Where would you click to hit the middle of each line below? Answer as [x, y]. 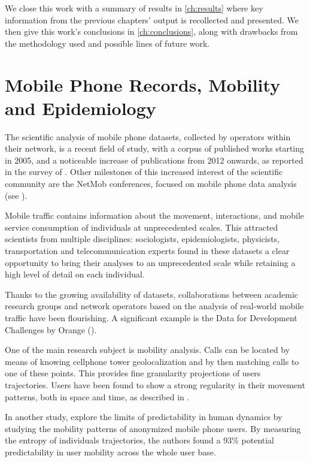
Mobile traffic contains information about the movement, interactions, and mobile [155, 215]
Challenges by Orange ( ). [51, 329]
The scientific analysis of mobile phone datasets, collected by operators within [148, 136]
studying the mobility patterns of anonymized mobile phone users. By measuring [153, 428]
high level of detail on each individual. [75, 274]
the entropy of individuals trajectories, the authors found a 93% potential [140, 440]
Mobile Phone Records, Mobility [143, 84]
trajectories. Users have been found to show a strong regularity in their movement [155, 384]
